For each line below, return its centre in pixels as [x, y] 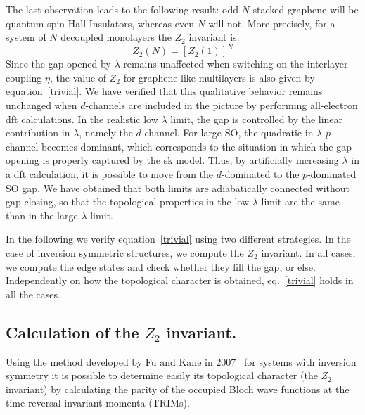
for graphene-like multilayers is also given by [219, 77]
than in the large [42, 215]
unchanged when [41, 105]
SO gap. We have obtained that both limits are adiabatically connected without [178, 187]
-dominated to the [261, 174]
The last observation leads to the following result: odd [122, 9]
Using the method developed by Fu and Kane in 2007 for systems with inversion [181, 361]
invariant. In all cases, [308, 253]
